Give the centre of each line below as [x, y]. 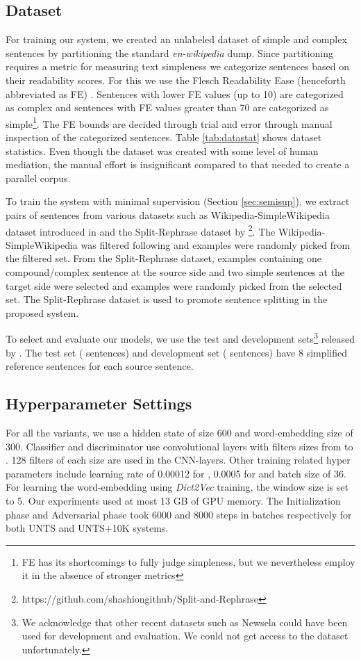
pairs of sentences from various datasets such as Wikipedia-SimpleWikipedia [168, 214]
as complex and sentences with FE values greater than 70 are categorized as [167, 107]
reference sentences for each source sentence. [100, 366]
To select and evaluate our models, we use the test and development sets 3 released [180, 338]
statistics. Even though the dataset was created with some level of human [162, 150]
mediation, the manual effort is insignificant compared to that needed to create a [178, 164]
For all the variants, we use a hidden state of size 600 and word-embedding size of [179, 433]
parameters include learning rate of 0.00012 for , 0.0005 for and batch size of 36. [176, 473]
